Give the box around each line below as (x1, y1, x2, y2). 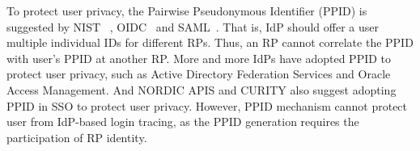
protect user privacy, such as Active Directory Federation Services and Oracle (6, 65, 391, 82)
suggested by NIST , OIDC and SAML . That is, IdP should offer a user (6, 18, 379, 35)
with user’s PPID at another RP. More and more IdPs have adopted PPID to (6, 49, 392, 66)
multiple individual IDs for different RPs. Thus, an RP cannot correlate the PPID (6, 34, 414, 51)
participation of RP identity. (6, 128, 147, 145)
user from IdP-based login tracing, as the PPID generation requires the (6, 113, 359, 130)
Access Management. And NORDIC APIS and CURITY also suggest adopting (6, 81, 397, 98)
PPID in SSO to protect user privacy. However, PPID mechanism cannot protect (6, 97, 408, 114)
